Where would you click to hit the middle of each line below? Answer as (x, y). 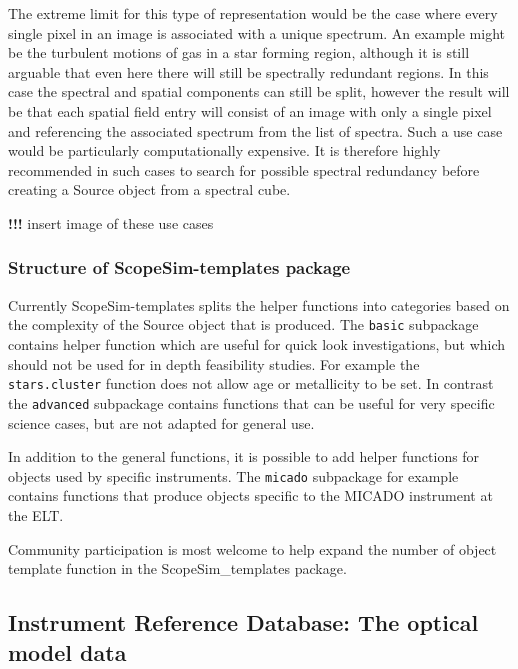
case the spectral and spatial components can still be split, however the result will (259, 91)
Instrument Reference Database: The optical (243, 622)
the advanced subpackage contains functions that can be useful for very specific (251, 402)
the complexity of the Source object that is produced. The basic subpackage (243, 324)
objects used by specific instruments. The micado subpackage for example (233, 475)
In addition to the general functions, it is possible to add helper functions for (244, 456)
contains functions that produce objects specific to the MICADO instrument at (250, 495)
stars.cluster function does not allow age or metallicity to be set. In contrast (251, 383)
